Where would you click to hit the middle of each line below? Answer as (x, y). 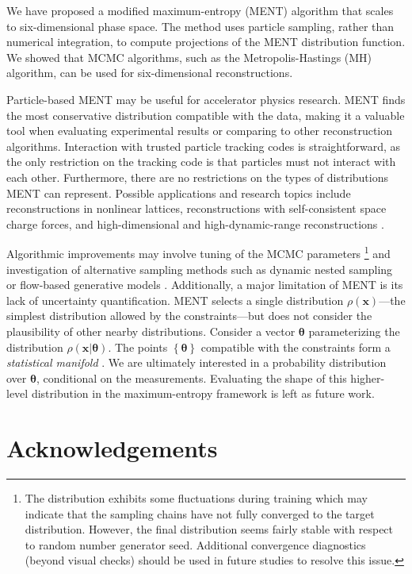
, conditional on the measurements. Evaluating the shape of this (191, 378)
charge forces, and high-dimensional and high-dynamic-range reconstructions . (195, 223)
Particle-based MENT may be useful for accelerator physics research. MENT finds (206, 99)
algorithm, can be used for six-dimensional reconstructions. (150, 73)
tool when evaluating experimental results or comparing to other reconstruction (200, 131)
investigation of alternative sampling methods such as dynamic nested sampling (200, 269)
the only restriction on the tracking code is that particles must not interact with (201, 162)
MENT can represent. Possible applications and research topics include (179, 193)
